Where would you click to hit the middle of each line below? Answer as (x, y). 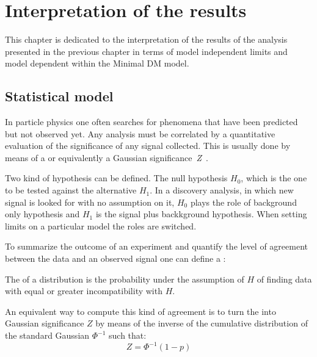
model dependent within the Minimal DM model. (97, 63)
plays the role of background (243, 202)
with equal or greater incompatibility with (84, 291)
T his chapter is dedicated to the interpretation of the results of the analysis (146, 39)
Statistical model (59, 96)
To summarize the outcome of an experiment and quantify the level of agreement (156, 246)
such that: (128, 335)
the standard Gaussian (47, 335)
